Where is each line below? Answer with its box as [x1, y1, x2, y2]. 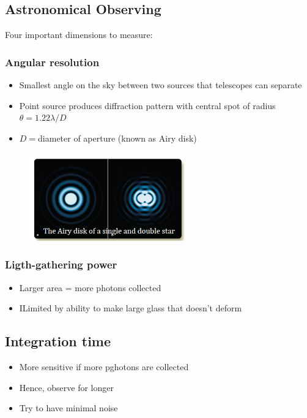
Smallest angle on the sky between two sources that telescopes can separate [19, 78, 302, 91]
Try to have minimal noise [19, 401, 118, 414]
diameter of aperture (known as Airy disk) [38, 131, 197, 144]
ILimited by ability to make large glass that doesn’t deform [19, 302, 242, 314]
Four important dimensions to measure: [5, 28, 153, 41]
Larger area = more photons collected [19, 281, 161, 294]
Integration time [5, 332, 111, 351]
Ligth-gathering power [5, 257, 117, 272]
